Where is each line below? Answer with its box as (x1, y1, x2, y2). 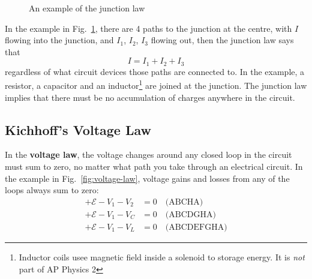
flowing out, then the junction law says (151, 34, 294, 46)
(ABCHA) (165, 197, 203, 206)
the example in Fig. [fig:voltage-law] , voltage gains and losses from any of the (5, 172, 290, 184)
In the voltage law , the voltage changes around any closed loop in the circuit (5, 148, 292, 161)
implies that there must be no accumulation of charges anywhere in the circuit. (5, 91, 295, 103)
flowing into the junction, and (5, 34, 114, 46)
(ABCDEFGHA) (165, 223, 227, 232)
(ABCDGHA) (165, 210, 216, 219)
